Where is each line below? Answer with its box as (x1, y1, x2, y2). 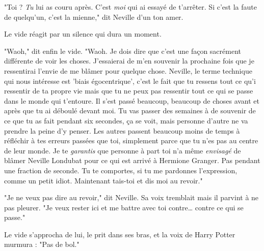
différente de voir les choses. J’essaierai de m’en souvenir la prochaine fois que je (4, 55, 254, 66)
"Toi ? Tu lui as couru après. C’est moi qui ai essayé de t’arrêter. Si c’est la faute (4, 2, 257, 12)
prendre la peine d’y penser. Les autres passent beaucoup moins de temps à (4, 125, 240, 136)
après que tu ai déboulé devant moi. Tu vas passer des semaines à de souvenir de (4, 105, 256, 116)
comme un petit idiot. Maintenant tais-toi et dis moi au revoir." (4, 175, 203, 185)
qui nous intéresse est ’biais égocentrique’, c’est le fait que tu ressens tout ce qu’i (4, 75, 256, 86)
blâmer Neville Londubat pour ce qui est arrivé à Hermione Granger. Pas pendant (4, 155, 260, 166)
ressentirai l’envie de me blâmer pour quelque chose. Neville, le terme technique (4, 65, 252, 76)
